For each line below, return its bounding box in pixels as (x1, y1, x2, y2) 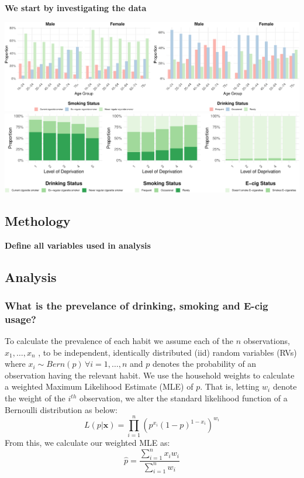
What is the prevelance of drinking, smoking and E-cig (5, 298, 268, 312)
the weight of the (5, 392, 65, 404)
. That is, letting (200, 380, 260, 393)
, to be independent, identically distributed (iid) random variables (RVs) (38, 346, 297, 358)
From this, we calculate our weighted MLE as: (5, 436, 170, 449)
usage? (5, 311, 36, 326)
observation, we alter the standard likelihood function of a (79, 392, 288, 404)
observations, (243, 335, 290, 347)
